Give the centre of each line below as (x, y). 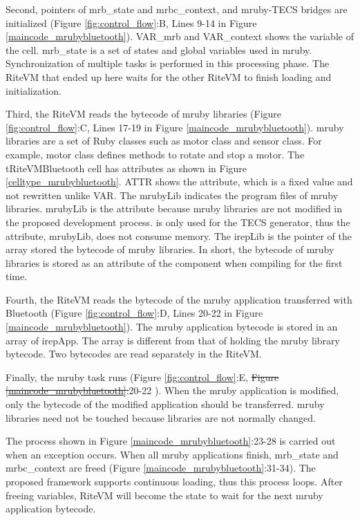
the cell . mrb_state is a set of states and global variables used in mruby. (159, 49)
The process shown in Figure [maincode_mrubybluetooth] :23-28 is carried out (171, 441)
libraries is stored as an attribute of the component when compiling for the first (174, 262)
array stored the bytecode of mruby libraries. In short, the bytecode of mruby (170, 249)
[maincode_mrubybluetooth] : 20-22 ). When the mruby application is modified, (172, 390)
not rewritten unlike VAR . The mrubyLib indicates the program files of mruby (172, 195)
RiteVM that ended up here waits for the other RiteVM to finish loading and (169, 76)
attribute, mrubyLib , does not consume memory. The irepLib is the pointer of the (179, 235)
